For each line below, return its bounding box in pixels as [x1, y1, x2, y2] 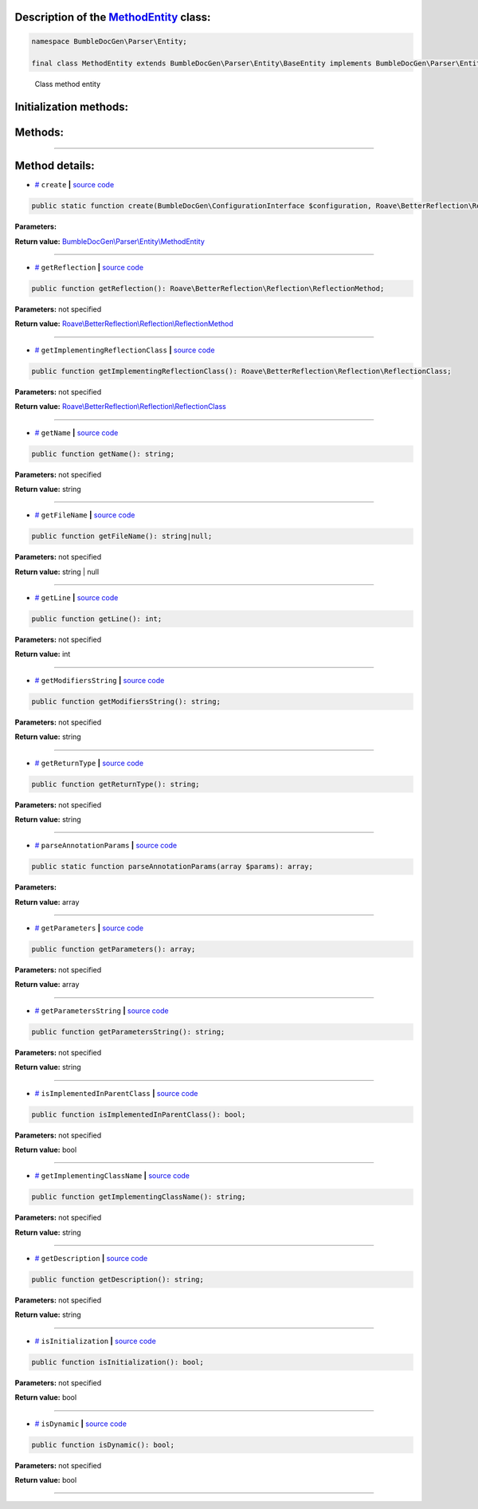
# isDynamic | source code [34, 1419, 127, 1428]
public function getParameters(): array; [31, 945, 196, 954]
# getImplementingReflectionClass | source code [34, 345, 215, 355]
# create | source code [34, 180, 115, 190]
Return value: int [14, 650, 71, 659]
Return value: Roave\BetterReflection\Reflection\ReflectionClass [14, 402, 226, 411]
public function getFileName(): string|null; [31, 532, 213, 541]
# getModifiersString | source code [34, 675, 165, 685]
